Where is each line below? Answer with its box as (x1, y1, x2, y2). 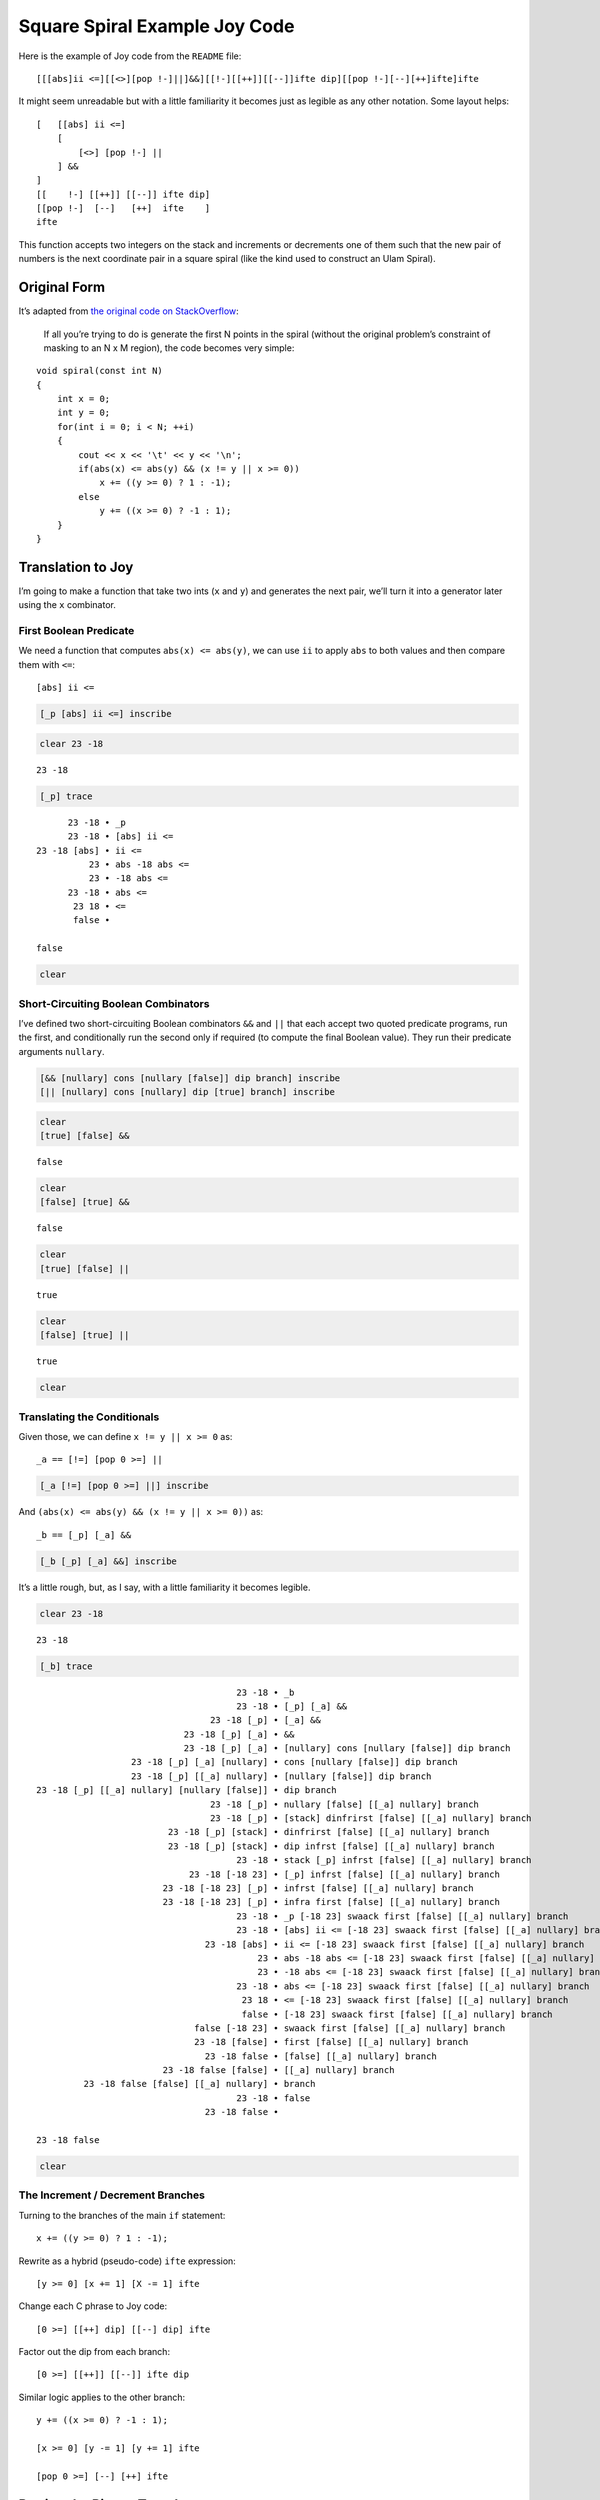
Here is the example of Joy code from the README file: (18, 50, 242, 62)
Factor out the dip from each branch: (18, 2346, 170, 2358)
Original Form (18, 279, 105, 296)
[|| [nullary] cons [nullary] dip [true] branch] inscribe (39, 1086, 335, 1098)
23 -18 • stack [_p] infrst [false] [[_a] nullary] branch (236, 1855, 532, 1866)
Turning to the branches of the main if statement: (18, 2209, 226, 2221)
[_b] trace (39, 1660, 93, 1672)
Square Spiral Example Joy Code (18, 15, 295, 37)
